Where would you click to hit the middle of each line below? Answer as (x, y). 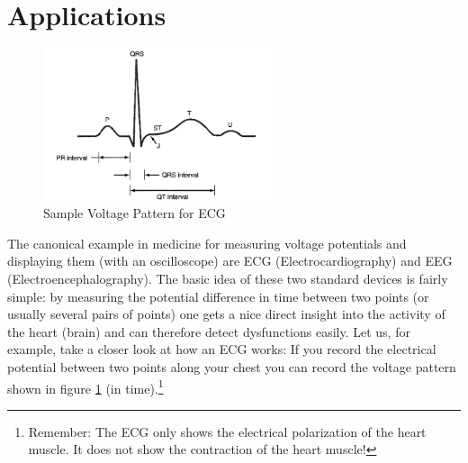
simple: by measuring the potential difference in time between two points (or (218, 296)
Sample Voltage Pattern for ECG (135, 213)
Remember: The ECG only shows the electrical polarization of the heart (227, 431)
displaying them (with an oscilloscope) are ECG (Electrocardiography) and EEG (230, 261)
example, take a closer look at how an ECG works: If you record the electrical (222, 349)
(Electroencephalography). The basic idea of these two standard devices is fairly (228, 279)
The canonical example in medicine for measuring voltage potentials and (207, 243)
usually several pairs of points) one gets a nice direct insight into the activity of (226, 314)
